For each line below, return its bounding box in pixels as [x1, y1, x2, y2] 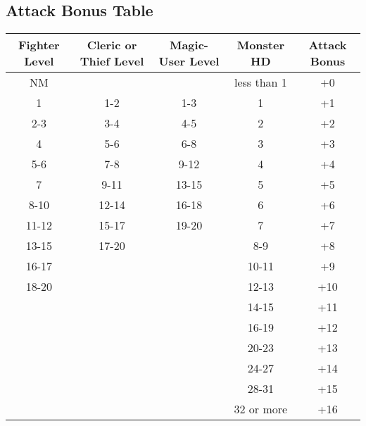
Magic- [169, 37, 208, 54]
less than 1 [234, 74, 287, 91]
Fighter [18, 37, 60, 54]
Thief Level [80, 53, 144, 70]
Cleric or [87, 37, 137, 54]
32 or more [234, 401, 288, 418]
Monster [236, 37, 285, 54]
